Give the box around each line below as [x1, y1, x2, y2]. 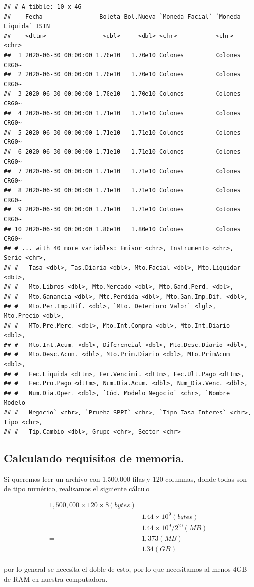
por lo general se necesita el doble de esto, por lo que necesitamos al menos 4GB [4, 564, 247, 574]
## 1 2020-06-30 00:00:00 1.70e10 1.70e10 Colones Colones [4, 51, 241, 59]
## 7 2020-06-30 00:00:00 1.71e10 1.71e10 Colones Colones [4, 168, 241, 175]
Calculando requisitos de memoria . [4, 450, 184, 466]
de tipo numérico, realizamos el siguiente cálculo [4, 483, 150, 493]
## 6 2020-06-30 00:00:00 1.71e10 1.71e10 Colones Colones [4, 148, 241, 155]
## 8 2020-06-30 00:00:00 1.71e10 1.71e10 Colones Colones [4, 187, 241, 194]
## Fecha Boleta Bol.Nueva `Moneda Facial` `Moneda [4, 13, 241, 20]
